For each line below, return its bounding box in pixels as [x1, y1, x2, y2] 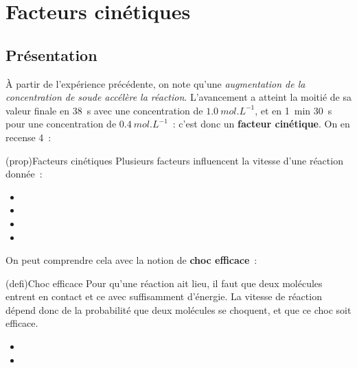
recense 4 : [5, 130, 51, 144]
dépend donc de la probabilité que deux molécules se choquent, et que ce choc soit [5, 302, 352, 317]
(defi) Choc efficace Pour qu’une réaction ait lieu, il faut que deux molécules [5, 275, 323, 290]
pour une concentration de [5, 116, 117, 131]
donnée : [5, 167, 43, 181]
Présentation [5, 44, 97, 65]
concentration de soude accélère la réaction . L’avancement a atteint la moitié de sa [5, 90, 352, 104]
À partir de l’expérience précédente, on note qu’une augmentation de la [5, 76, 306, 90]
